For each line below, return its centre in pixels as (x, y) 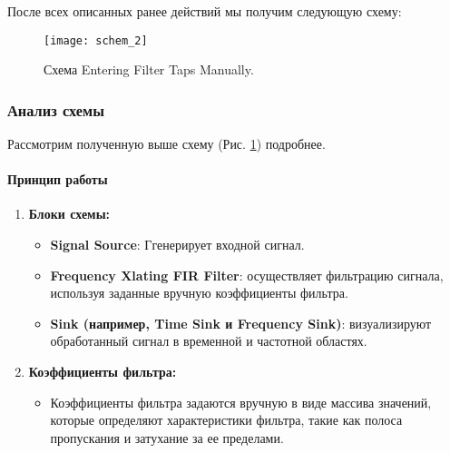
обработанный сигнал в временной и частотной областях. (209, 341)
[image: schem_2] (96, 40)
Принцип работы (58, 179)
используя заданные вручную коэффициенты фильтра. (199, 293)
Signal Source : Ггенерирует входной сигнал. (177, 245)
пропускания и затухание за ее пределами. (167, 437)
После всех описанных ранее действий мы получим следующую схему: (205, 11)
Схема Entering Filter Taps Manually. (149, 69)
